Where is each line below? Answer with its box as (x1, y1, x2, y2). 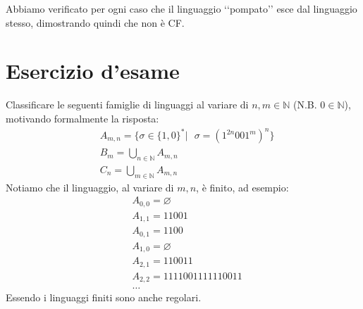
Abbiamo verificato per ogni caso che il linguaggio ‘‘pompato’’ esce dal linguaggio (6, 1, 357, 15)
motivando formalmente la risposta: (6, 111, 159, 125)
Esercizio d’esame (6, 56, 180, 85)
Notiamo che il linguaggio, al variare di (6, 179, 174, 194)
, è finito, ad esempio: (196, 179, 289, 194)
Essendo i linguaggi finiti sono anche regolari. (6, 290, 202, 305)
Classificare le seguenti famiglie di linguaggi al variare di (6, 97, 249, 112)
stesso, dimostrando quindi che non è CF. (6, 15, 185, 30)
